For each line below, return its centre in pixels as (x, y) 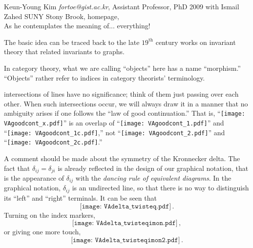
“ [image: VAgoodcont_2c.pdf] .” (53, 142)
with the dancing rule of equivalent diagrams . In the (153, 178)
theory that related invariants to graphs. (64, 52)
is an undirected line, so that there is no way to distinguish (160, 188)
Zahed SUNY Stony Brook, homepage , (62, 16)
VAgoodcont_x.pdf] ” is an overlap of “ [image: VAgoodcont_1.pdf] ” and (114, 123)
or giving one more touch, (42, 232)
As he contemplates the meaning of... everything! (77, 26)
